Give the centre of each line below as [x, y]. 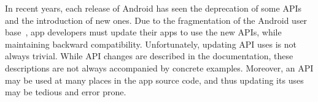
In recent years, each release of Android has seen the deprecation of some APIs [153, 8]
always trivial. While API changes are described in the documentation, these [149, 56]
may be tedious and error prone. [66, 92]
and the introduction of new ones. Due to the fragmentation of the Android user [156, 20]
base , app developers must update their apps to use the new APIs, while [143, 32]
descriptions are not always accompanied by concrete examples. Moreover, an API [159, 67]
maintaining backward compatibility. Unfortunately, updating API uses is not [151, 44]
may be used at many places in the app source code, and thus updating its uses [154, 80]
